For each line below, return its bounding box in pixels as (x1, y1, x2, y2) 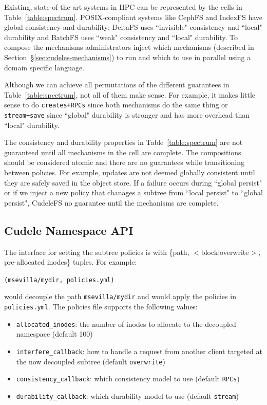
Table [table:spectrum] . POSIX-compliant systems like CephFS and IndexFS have (4, 11, 263, 22)
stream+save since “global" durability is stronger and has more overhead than (4, 109, 250, 120)
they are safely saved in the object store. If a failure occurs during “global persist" (4, 177, 262, 188)
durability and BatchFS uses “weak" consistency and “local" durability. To (4, 31, 238, 42)
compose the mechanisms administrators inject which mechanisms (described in (4, 42, 254, 52)
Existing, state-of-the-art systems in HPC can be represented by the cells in (4, 2, 242, 12)
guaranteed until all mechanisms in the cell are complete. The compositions (4, 146, 241, 157)
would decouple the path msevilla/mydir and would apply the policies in (4, 291, 236, 302)
